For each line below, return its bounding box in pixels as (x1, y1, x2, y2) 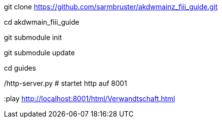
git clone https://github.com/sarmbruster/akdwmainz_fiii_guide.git (4, 2, 218, 11)
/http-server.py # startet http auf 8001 (4, 79, 127, 87)
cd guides (4, 64, 36, 72)
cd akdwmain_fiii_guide (4, 18, 79, 26)
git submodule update (4, 48, 75, 57)
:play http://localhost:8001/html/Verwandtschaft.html (4, 94, 175, 103)
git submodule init (4, 33, 62, 41)
